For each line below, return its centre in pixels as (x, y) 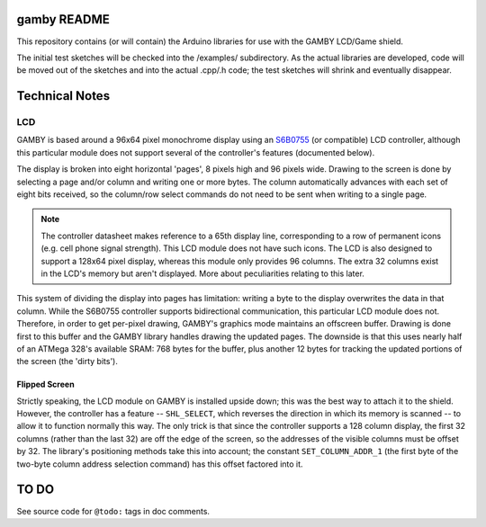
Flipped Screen (46, 384)
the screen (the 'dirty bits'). (67, 362)
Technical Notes (63, 96)
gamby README (63, 19)
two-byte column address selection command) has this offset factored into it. (160, 464)
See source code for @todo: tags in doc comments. (113, 511)
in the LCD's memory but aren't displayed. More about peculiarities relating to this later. (202, 273)
